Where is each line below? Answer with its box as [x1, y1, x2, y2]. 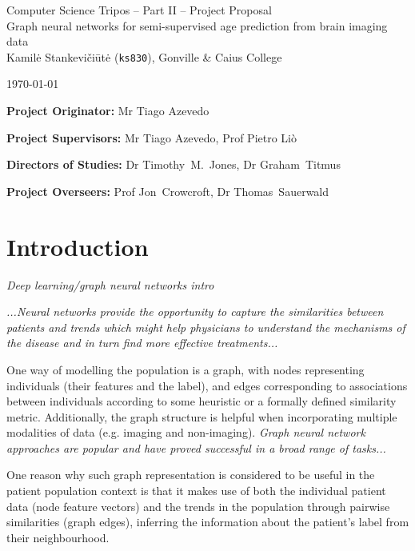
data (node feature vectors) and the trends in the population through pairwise [6, 497, 390, 514]
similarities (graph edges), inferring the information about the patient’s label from [6, 513, 409, 530]
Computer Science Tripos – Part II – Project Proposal [6, 2, 272, 18]
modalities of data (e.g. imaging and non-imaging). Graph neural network [6, 424, 365, 441]
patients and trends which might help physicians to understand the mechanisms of [6, 318, 405, 335]
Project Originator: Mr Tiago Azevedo [6, 102, 209, 119]
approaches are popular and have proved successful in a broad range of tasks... [6, 439, 386, 456]
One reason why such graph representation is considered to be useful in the [6, 466, 375, 483]
